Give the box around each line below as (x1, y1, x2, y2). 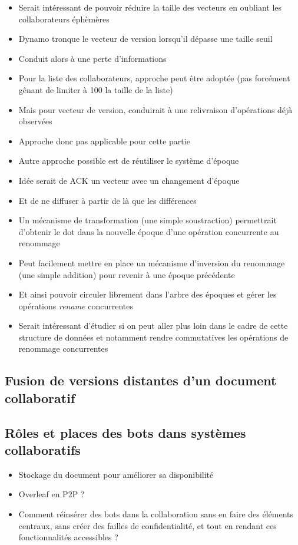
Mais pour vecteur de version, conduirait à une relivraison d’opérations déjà (18, 103, 293, 115)
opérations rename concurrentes (18, 299, 133, 312)
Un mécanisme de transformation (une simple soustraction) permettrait (18, 214, 277, 226)
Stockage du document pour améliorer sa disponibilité (18, 468, 214, 480)
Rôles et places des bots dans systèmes (5, 423, 246, 441)
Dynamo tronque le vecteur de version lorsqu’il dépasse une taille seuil (18, 32, 273, 45)
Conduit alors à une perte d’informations (18, 52, 167, 64)
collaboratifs (5, 441, 81, 459)
